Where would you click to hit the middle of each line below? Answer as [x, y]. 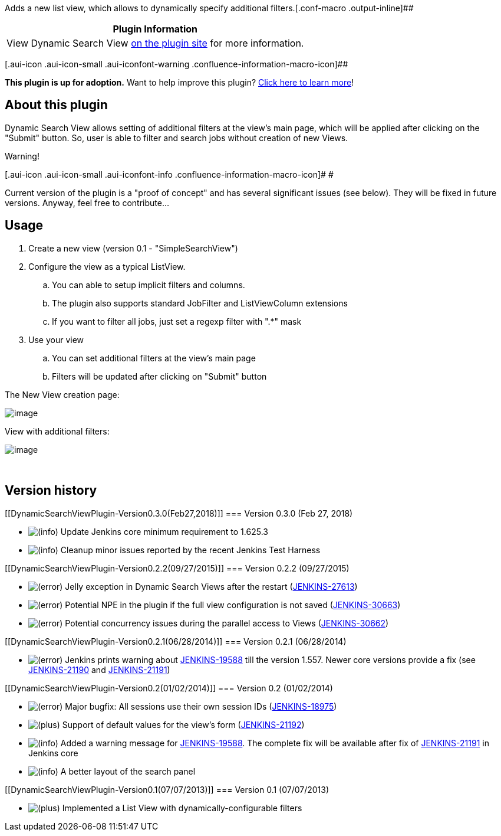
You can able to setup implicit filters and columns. [149, 285]
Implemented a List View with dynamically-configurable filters [182, 808]
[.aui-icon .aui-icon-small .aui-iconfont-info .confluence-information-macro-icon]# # [169, 174]
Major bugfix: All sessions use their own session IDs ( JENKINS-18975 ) [201, 706]
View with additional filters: [57, 431]
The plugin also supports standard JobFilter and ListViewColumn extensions [200, 303]
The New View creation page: [62, 394]
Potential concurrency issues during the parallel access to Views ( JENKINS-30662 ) [227, 623]
